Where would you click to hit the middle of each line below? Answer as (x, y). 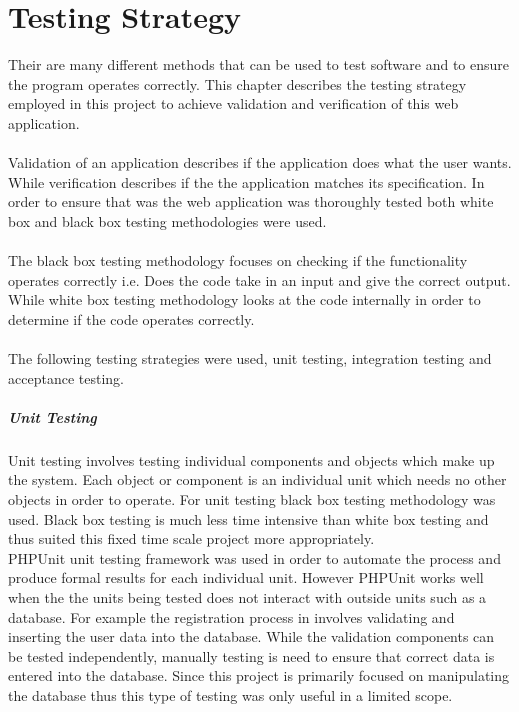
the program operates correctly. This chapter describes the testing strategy (237, 83)
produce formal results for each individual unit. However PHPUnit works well (246, 577)
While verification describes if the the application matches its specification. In (246, 181)
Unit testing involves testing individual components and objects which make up (251, 459)
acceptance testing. (66, 377)
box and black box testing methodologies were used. (167, 220)
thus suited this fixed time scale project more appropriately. (191, 538)
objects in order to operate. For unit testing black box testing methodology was (252, 498)
